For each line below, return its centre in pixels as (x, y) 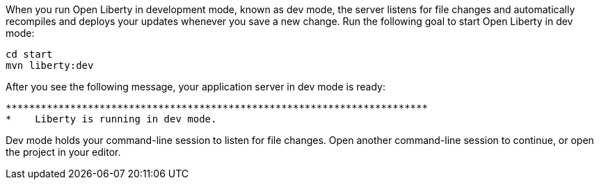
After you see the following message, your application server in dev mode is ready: (195, 87)
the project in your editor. (63, 152)
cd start (29, 54)
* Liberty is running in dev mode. (111, 119)
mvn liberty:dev (50, 65)
